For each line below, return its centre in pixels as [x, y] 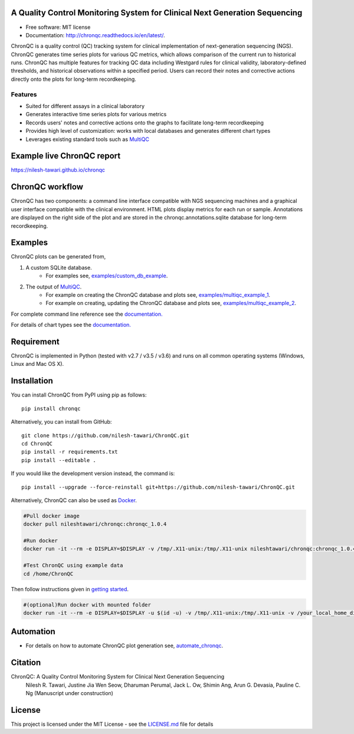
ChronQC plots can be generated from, [58, 257]
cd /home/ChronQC [48, 574]
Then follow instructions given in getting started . [70, 589]
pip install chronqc [51, 408]
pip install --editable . [59, 460]
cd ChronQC [37, 443]
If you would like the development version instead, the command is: [93, 474]
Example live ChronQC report [66, 156]
